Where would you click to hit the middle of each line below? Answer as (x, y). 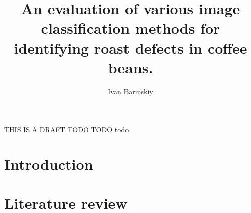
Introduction (49, 164)
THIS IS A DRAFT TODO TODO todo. (68, 129)
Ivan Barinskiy (131, 91)
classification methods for (131, 28)
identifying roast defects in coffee (131, 47)
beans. (131, 67)
